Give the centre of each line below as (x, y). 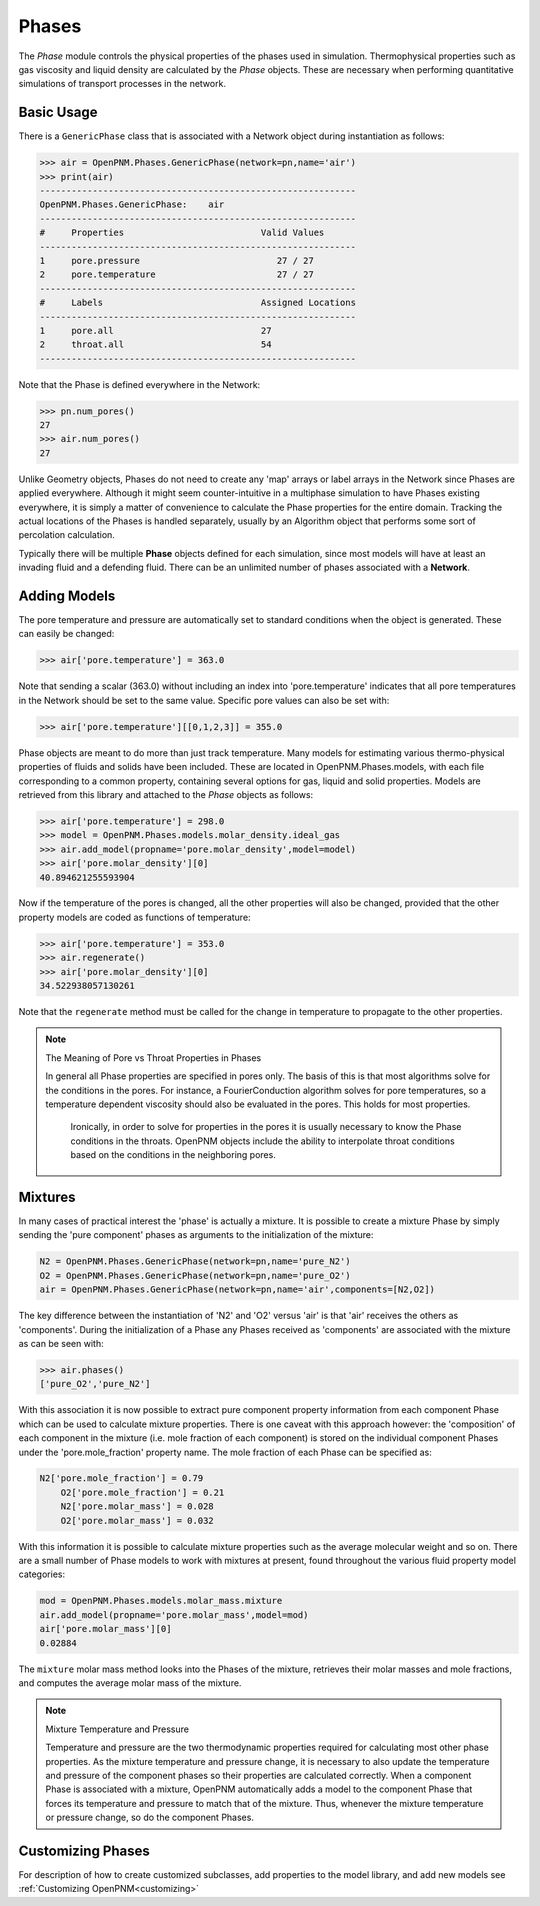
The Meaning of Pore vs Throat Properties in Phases (153, 1057)
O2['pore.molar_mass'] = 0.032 (137, 1520)
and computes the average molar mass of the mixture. (130, 1682)
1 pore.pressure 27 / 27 (176, 260)
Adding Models (67, 595)
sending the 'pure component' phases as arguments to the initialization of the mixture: (196, 1235)
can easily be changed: (66, 634)
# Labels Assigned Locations (198, 303)
